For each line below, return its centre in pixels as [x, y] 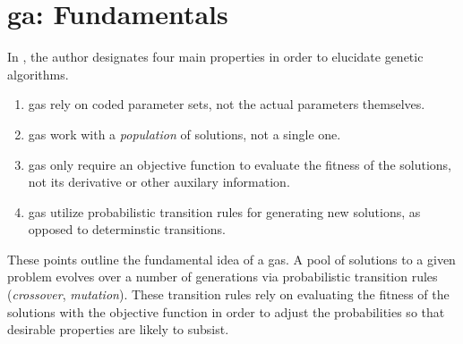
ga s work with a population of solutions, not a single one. [184, 134]
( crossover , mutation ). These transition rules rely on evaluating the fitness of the [228, 294]
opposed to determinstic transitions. [127, 229]
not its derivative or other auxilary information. [159, 182]
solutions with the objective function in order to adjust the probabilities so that [226, 311]
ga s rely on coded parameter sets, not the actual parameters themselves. [227, 104]
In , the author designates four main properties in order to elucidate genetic [215, 57]
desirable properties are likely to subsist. [118, 329]
